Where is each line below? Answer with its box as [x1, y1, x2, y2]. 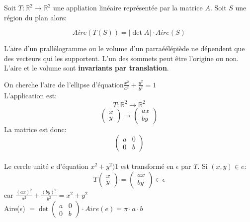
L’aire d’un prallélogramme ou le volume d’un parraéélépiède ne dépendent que [4, 43, 245, 54]
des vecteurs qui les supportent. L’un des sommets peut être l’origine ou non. [4, 53, 239, 63]
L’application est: [4, 90, 57, 100]
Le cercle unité [4, 161, 49, 171]
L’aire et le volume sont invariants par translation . [4, 63, 169, 73]
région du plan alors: [4, 12, 67, 22]
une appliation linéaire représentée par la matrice [53, 2, 203, 12]
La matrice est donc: [4, 124, 67, 134]
